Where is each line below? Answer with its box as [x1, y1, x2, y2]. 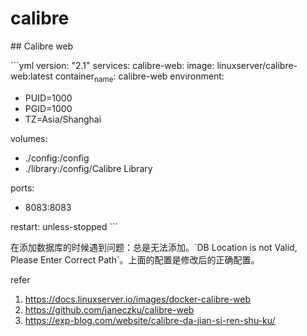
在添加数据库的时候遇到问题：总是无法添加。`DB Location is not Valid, [10, 241, 298, 253]
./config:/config [24, 152, 90, 164]
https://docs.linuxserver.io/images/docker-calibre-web [24, 293, 252, 305]
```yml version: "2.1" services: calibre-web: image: [10, 59, 215, 71]
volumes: [10, 132, 48, 144]
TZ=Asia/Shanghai [24, 113, 102, 125]
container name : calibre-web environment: [54, 70, 225, 84]
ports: [10, 182, 35, 194]
